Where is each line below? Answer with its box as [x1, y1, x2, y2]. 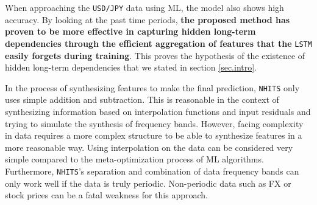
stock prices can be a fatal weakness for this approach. [5, 189, 208, 201]
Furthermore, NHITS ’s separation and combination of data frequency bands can [5, 164, 299, 177]
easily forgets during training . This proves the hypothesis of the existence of [5, 49, 305, 61]
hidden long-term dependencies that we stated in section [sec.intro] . [5, 61, 257, 74]
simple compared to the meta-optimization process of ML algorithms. [5, 153, 264, 165]
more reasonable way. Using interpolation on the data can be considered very [5, 141, 293, 153]
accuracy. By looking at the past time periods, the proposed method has [5, 13, 290, 26]
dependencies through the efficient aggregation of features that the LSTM [5, 36, 312, 49]
